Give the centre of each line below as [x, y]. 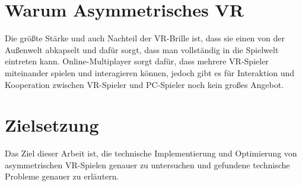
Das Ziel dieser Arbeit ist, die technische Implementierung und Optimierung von [151, 153]
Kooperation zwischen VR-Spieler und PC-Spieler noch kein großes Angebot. [144, 84]
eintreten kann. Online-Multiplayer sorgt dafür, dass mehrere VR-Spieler [137, 61]
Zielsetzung [52, 125]
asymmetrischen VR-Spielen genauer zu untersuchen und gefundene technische [147, 164]
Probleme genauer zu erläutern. [62, 176]
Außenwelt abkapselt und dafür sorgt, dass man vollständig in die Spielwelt [142, 49]
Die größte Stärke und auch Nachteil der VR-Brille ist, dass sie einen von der [145, 38]
